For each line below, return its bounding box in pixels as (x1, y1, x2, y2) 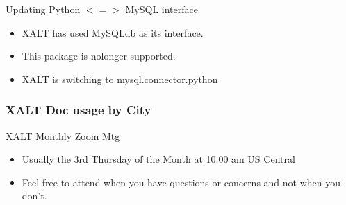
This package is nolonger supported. (22, 48, 176, 63)
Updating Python (6, 2, 81, 16)
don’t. (22, 188, 47, 203)
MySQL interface (125, 2, 198, 16)
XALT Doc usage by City (6, 101, 151, 118)
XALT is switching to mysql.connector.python (22, 71, 218, 86)
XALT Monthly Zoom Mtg (6, 128, 120, 143)
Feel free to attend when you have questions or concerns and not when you (22, 175, 341, 189)
